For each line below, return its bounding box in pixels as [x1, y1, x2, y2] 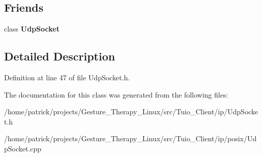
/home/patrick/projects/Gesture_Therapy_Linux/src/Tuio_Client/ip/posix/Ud [4, 133, 257, 144]
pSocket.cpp [4, 143, 42, 153]
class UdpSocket [4, 23, 60, 34]
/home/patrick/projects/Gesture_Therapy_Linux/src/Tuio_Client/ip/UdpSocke [4, 106, 258, 117]
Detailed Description [4, 48, 115, 64]
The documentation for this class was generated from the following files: [4, 89, 228, 100]
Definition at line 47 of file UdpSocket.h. [4, 72, 130, 82]
